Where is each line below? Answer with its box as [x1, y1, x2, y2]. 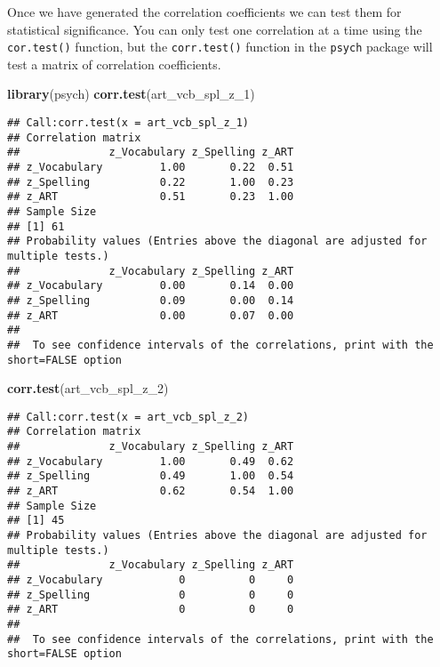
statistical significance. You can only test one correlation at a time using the [7, 20, 422, 38]
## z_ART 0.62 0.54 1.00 [7, 485, 294, 498]
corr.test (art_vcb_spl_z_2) [7, 379, 169, 398]
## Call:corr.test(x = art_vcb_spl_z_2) [7, 410, 250, 423]
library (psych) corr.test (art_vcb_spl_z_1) [7, 84, 255, 103]
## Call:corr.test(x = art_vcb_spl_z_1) [7, 117, 250, 130]
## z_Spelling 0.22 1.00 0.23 [7, 175, 294, 189]
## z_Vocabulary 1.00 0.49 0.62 [7, 454, 294, 468]
